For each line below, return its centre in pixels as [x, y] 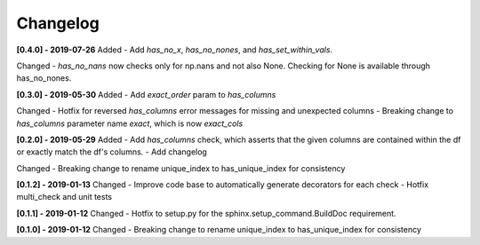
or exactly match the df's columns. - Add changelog [112, 152]
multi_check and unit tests [64, 197]
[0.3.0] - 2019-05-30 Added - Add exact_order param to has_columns [146, 94]
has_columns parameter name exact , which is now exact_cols [130, 123]
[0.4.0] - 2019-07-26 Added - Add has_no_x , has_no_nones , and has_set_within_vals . [175, 50]
